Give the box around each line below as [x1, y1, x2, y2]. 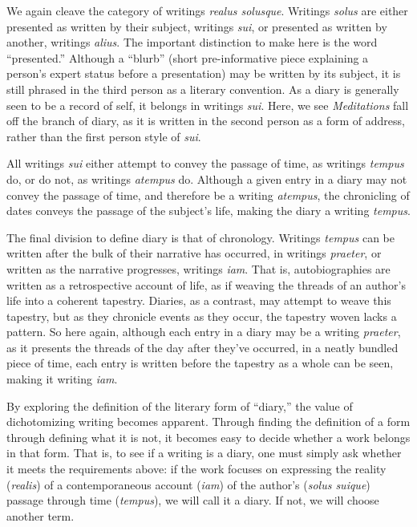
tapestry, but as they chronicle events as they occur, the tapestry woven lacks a [6, 307, 397, 324]
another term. [6, 507, 75, 524]
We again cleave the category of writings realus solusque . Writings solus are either [6, 2, 408, 18]
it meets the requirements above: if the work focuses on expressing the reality [6, 460, 387, 477]
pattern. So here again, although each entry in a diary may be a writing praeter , [6, 323, 401, 340]
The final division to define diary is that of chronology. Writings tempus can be [6, 229, 395, 245]
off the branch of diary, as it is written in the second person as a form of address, [6, 112, 405, 129]
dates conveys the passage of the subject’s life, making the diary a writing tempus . [6, 202, 411, 219]
